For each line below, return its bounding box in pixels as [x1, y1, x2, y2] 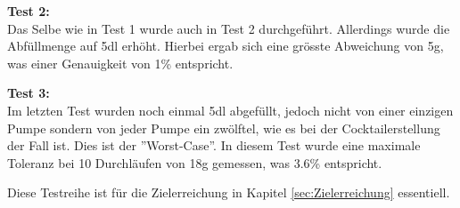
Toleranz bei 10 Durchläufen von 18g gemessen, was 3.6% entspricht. [7, 153, 382, 172]
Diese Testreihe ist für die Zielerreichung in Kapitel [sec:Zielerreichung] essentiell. [7, 183, 450, 202]
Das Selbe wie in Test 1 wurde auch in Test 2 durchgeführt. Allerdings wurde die [7, 19, 450, 37]
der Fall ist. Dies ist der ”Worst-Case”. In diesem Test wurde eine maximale [7, 136, 421, 155]
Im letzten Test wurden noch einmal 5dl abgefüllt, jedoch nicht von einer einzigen [7, 100, 454, 119]
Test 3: [7, 84, 50, 102]
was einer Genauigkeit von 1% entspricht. [7, 53, 234, 72]
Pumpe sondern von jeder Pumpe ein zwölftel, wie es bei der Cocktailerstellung [7, 118, 440, 137]
